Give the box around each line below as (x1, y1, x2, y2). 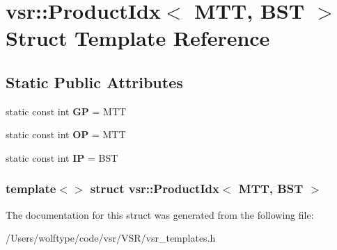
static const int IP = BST (6, 150, 118, 165)
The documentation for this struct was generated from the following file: (6, 207, 314, 222)
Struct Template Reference (6, 24, 270, 52)
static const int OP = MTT (6, 127, 126, 142)
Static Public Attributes (6, 71, 183, 92)
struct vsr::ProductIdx (90, 180, 219, 197)
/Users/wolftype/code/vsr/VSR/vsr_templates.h (6, 231, 216, 245)
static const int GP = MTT (6, 103, 127, 118)
